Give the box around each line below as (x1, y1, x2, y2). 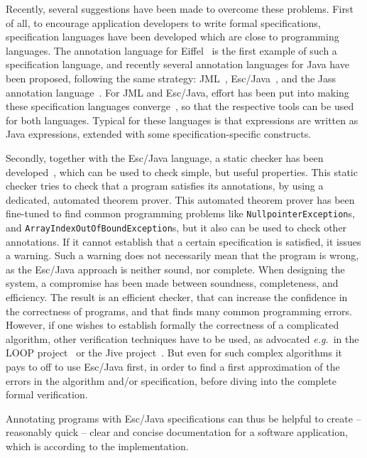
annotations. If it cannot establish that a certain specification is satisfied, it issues (6, 234, 361, 249)
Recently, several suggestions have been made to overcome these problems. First (6, 1, 354, 16)
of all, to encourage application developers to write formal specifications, (6, 15, 321, 30)
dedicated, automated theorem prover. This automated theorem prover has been (6, 192, 355, 207)
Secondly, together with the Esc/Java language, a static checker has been (6, 150, 324, 165)
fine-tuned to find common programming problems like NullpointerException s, (6, 206, 355, 221)
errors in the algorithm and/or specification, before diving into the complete (6, 373, 336, 388)
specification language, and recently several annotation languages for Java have (6, 57, 349, 72)
